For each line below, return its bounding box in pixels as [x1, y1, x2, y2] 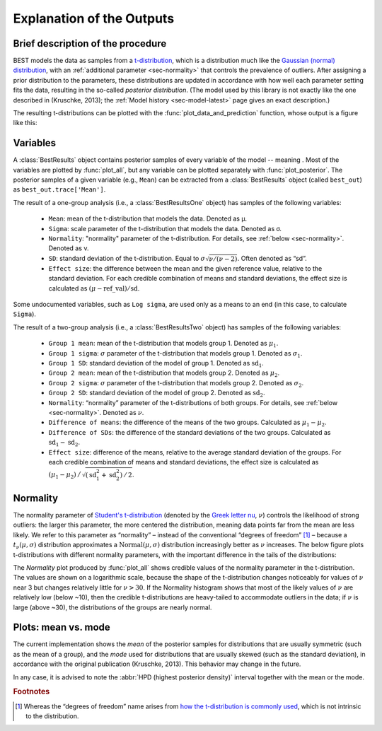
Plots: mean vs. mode [13, 621, 111, 633]
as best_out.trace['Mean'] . [13, 185, 106, 194]
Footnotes [13, 686, 50, 696]
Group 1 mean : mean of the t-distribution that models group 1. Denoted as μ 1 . [48, 339, 279, 349]
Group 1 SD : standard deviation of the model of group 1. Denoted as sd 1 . [48, 359, 265, 369]
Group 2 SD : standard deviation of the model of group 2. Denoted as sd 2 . [48, 389, 265, 399]
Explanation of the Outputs [13, 11, 175, 26]
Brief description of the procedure [13, 37, 167, 49]
